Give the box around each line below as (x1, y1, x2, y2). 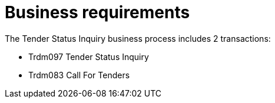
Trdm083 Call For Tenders (28, 69, 130, 80)
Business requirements (5, 2, 190, 22)
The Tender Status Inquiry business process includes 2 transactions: (5, 33, 271, 44)
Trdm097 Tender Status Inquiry (28, 51, 149, 62)
